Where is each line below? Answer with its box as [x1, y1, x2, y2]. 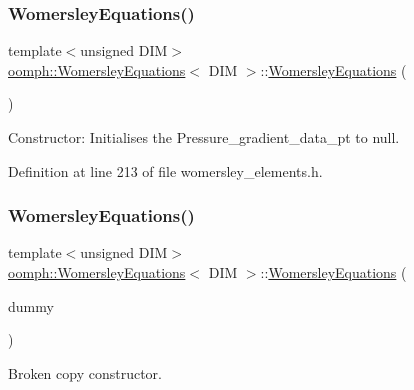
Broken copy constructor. [8, 362, 162, 383]
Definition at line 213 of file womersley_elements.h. [8, 160, 323, 181]
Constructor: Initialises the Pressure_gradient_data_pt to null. [8, 127, 400, 147]
